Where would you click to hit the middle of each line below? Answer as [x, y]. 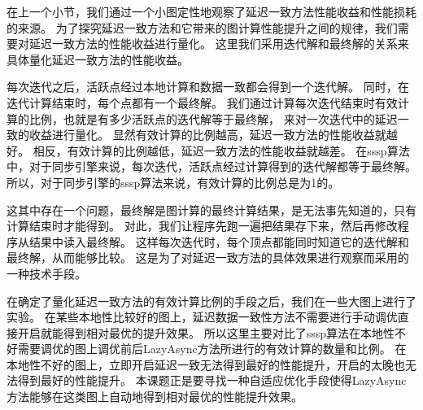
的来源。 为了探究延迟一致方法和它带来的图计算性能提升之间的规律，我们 [202, 27]
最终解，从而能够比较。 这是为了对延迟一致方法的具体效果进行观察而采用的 [208, 257]
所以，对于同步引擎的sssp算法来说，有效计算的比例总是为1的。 [173, 182]
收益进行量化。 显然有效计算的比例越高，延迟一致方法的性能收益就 [207, 135]
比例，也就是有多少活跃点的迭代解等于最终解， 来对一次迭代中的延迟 [213, 118]
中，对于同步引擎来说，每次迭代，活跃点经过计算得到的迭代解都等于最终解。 [211, 166]
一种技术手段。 [46, 273]
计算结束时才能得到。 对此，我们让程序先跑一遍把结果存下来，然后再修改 [202, 226]
